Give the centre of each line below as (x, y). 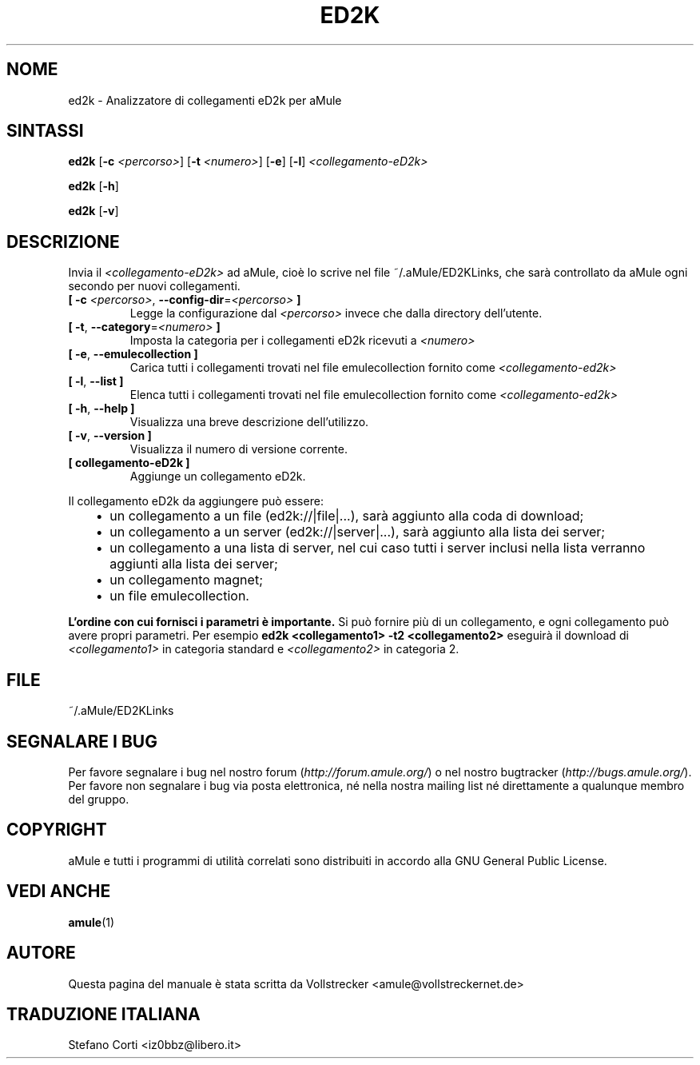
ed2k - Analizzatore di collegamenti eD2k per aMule (205, 100)
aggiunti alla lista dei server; (194, 564)
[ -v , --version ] (110, 436)
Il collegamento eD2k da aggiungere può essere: (196, 501)
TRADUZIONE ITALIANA (103, 1014)
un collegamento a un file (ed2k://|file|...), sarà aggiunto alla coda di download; (347, 516)
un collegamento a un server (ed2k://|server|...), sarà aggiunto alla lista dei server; (358, 532)
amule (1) (91, 922)
